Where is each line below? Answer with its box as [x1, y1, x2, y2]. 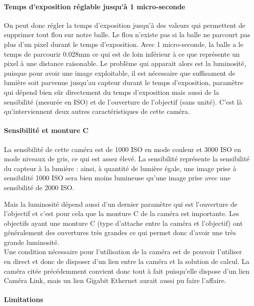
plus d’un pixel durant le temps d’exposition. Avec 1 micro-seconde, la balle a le [4, 39, 244, 49]
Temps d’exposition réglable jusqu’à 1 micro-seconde [4, 1, 185, 11]
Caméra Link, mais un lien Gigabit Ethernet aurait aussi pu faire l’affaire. [4, 275, 227, 285]
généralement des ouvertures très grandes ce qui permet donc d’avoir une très [4, 227, 236, 238]
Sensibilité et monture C [4, 125, 89, 135]
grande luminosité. [4, 237, 59, 247]
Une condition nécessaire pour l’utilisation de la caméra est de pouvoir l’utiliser [4, 246, 242, 257]
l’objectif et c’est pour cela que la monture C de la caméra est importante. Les [4, 208, 239, 219]
